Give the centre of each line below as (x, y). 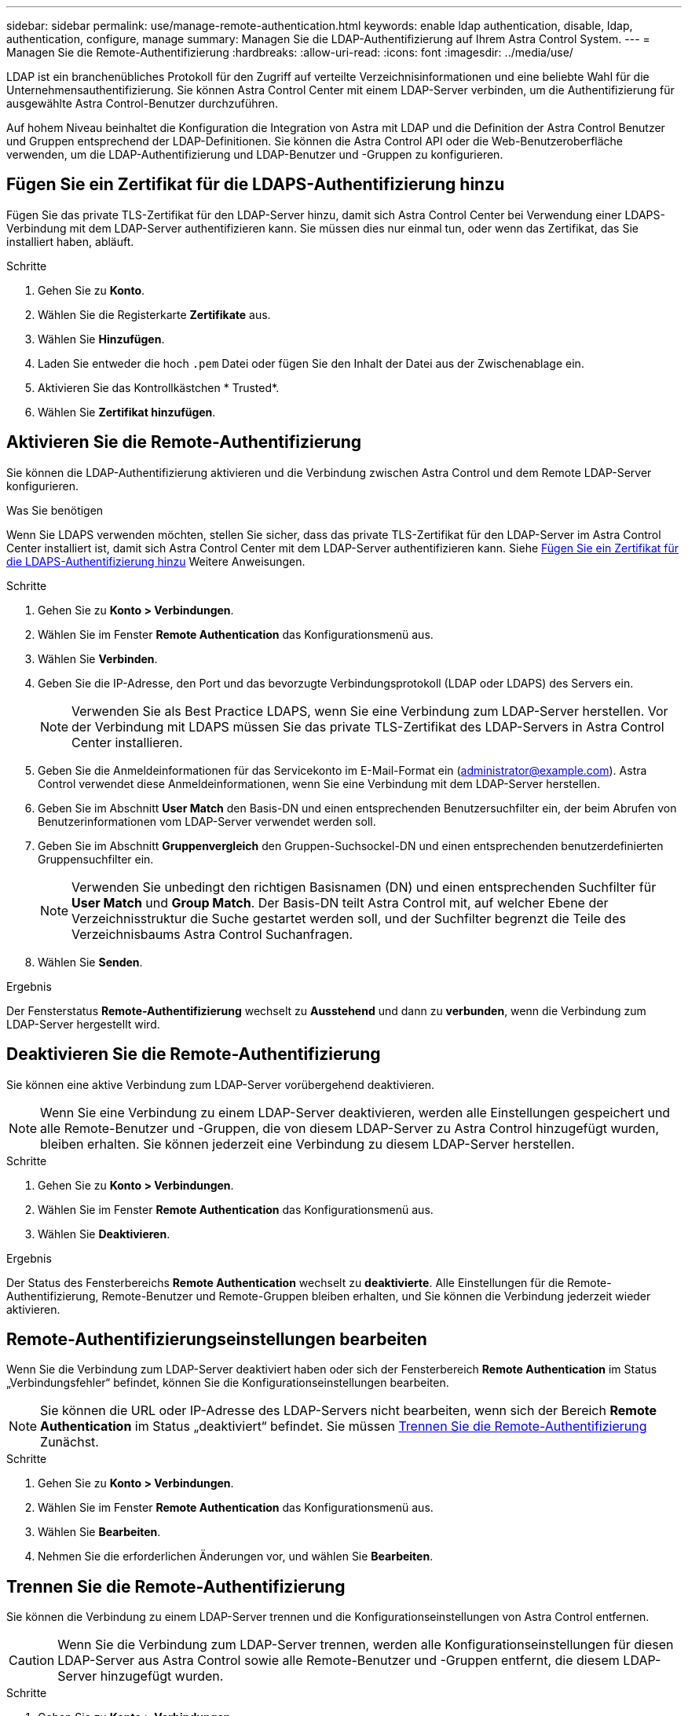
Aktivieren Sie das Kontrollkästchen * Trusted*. (159, 387)
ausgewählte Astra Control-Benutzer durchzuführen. (142, 103)
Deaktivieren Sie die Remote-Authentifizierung (194, 1054)
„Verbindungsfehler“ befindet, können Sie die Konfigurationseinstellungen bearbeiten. (228, 1383)
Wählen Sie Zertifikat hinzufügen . (127, 412)
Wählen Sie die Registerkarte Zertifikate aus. (154, 314)
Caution (32, 1661)
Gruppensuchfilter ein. (96, 859)
